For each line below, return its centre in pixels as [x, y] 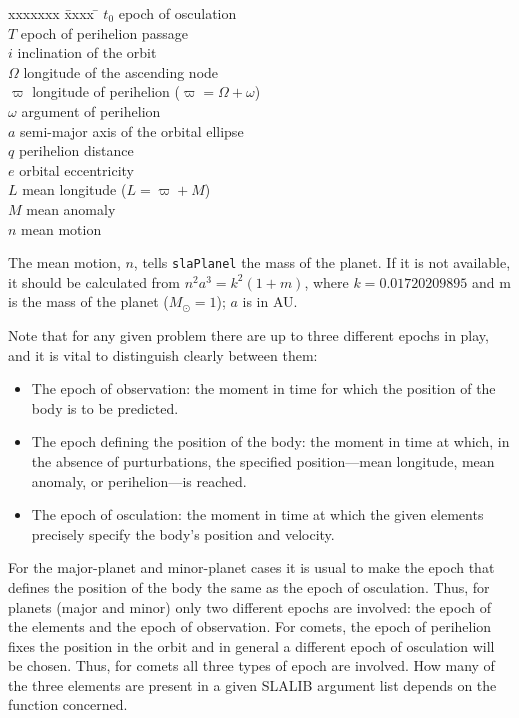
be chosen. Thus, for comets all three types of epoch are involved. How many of [251, 665]
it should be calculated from [94, 281]
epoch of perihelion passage [104, 32]
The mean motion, [64, 262]
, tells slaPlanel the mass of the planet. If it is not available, [322, 262]
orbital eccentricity [76, 169]
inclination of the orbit [87, 52]
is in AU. [270, 301]
